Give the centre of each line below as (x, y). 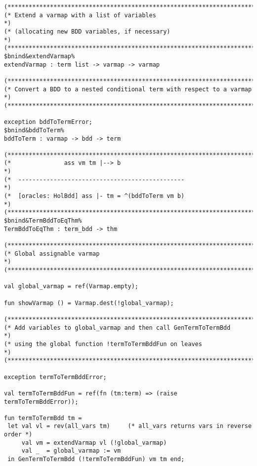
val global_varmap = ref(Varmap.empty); (71, 287)
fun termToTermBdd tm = (43, 418)
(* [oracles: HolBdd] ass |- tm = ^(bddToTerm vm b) (94, 196)
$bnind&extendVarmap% (40, 56)
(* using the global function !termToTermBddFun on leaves (103, 344)
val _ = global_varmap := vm (71, 451)
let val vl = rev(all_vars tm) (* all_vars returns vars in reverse (130, 426)
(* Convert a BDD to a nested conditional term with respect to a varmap (128, 89)
